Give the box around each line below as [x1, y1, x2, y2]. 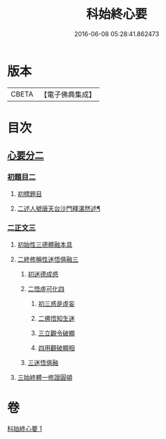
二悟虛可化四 [27, 284, 65, 292]
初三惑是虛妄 [38, 299, 75, 308]
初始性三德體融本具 [17, 240, 73, 249]
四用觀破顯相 [38, 343, 75, 351]
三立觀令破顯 [38, 329, 75, 337]
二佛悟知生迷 [38, 314, 75, 322]
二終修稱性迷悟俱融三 [17, 255, 78, 263]
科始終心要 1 [7, 424, 42, 433]
